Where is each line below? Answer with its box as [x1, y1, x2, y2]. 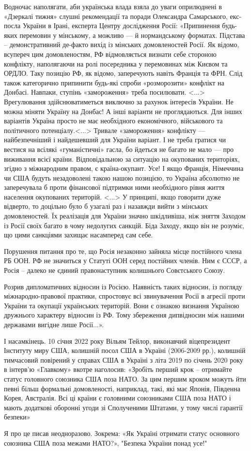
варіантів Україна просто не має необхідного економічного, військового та [4, 116, 223, 126]
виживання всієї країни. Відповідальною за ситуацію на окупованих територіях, [4, 153, 240, 164]
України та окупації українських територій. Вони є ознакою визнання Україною [4, 300, 239, 310]
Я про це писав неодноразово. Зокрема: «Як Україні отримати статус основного [4, 428, 240, 438]
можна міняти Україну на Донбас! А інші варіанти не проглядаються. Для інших [4, 106, 242, 116]
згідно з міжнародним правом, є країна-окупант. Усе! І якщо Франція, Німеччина [4, 163, 244, 173]
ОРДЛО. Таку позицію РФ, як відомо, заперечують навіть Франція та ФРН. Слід [4, 68, 243, 78]
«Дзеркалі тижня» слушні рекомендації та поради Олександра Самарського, [4, 11, 228, 21]
